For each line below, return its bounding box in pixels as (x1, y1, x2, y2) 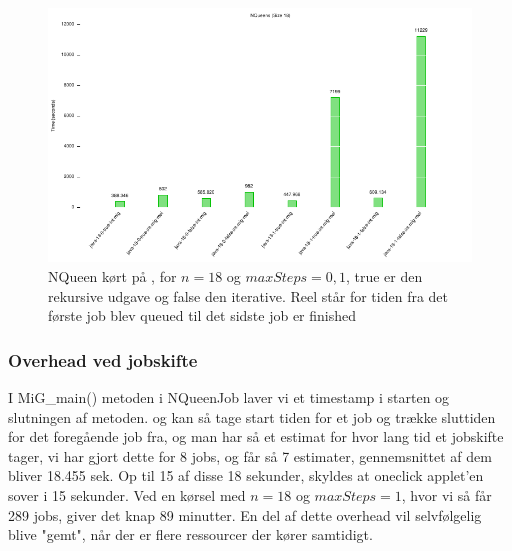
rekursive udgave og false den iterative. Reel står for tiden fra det (48, 285, 449, 306)
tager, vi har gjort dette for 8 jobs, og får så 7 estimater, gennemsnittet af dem (8, 445, 492, 466)
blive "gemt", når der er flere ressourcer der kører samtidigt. (8, 524, 373, 545)
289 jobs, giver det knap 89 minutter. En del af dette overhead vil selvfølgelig (8, 504, 482, 525)
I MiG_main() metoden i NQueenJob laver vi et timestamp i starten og (8, 386, 450, 407)
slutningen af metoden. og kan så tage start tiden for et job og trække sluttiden (8, 406, 496, 427)
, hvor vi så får (401, 484, 492, 505)
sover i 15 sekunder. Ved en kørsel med (8, 484, 246, 505)
